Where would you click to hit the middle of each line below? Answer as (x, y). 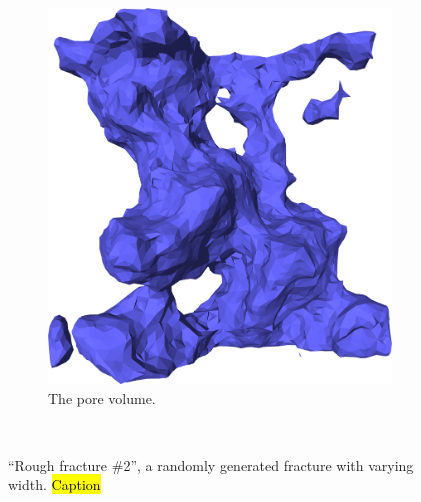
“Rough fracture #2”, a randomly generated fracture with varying (211, 464)
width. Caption (54, 484)
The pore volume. (102, 397)
